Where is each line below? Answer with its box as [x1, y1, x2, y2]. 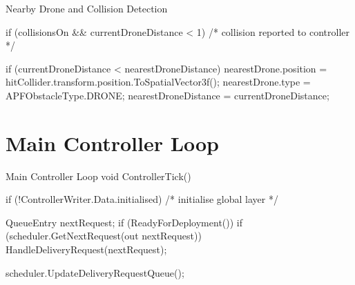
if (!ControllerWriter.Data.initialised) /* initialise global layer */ [6, 192, 278, 206]
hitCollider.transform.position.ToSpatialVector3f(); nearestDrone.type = [6, 75, 311, 89]
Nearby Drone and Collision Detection [6, 1, 168, 15]
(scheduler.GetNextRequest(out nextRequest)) [6, 228, 202, 243]
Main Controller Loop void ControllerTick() [6, 168, 191, 183]
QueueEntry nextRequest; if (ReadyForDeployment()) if [6, 215, 243, 229]
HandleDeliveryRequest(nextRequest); [6, 242, 167, 257]
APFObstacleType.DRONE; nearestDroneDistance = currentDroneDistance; [6, 88, 329, 102]
